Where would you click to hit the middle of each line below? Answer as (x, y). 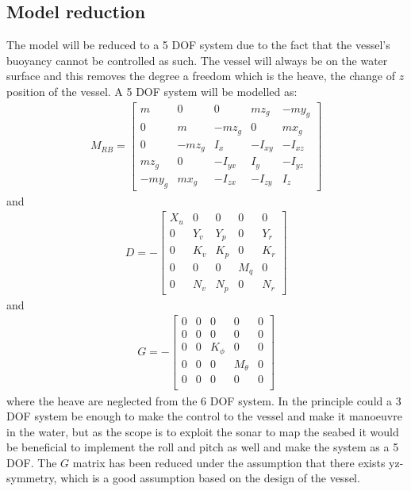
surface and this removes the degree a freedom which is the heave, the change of (201, 76)
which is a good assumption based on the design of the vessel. (210, 478)
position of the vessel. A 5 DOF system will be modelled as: (152, 91)
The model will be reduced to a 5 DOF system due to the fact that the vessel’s (198, 45)
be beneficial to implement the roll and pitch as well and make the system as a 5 (203, 447)
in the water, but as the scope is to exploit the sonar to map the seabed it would (203, 431)
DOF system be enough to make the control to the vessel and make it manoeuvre (204, 416)
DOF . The (32, 462)
